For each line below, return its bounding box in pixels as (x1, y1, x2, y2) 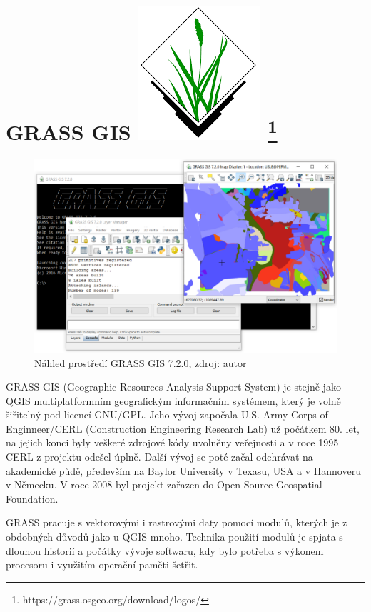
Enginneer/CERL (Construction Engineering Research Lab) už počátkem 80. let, (6, 421, 360, 436)
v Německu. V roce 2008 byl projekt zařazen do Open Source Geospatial (6, 477, 322, 492)
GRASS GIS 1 (6, 114, 278, 146)
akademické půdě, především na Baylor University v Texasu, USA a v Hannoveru (6, 463, 361, 478)
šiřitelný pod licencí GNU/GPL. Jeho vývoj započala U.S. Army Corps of (6, 407, 328, 422)
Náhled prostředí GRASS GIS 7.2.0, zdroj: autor (34, 355, 247, 370)
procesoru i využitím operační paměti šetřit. (6, 557, 198, 572)
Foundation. (6, 491, 59, 506)
